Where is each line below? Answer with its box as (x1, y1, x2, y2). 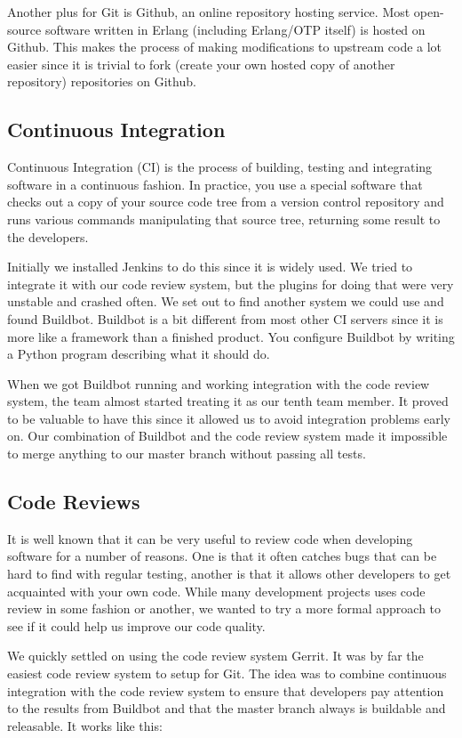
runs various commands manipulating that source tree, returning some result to (7, 209, 441, 228)
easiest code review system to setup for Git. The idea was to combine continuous (7, 664, 447, 683)
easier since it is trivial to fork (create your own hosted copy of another (7, 54, 395, 73)
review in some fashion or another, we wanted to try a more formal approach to (7, 599, 442, 618)
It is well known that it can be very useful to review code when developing (7, 529, 413, 547)
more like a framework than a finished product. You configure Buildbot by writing (7, 327, 455, 345)
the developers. (7, 227, 89, 246)
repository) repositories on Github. (7, 72, 196, 91)
